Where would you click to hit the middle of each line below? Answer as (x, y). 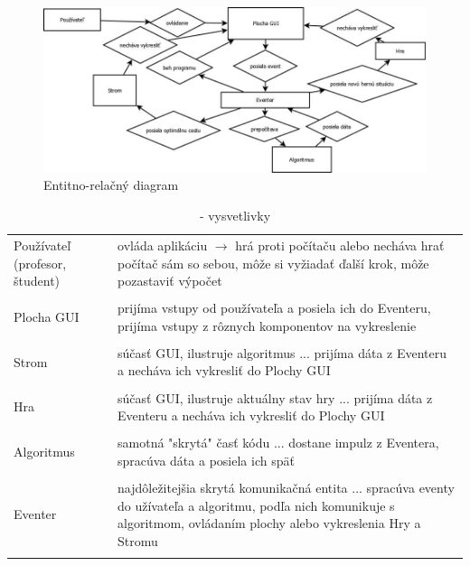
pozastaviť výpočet (170, 281)
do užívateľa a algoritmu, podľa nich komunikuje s (256, 505)
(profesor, (40, 263)
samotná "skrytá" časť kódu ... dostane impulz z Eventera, (278, 443)
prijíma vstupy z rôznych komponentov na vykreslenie (267, 325)
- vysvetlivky (235, 216)
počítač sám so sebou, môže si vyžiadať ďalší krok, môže (273, 263)
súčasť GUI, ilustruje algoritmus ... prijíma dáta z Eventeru (282, 352)
